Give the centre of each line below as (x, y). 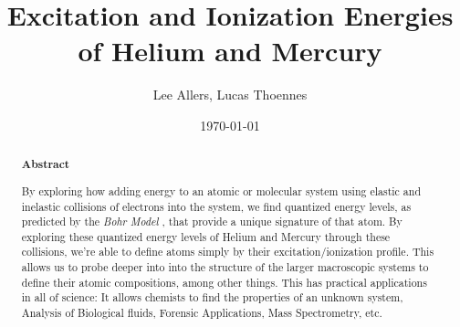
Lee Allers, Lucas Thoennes (230, 95)
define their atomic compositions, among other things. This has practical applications (224, 282)
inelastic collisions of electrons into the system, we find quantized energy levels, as (216, 206)
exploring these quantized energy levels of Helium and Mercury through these (206, 236)
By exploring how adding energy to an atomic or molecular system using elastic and (221, 190)
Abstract (46, 164)
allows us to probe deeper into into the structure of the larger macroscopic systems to (225, 267)
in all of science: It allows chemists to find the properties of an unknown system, (212, 297)
